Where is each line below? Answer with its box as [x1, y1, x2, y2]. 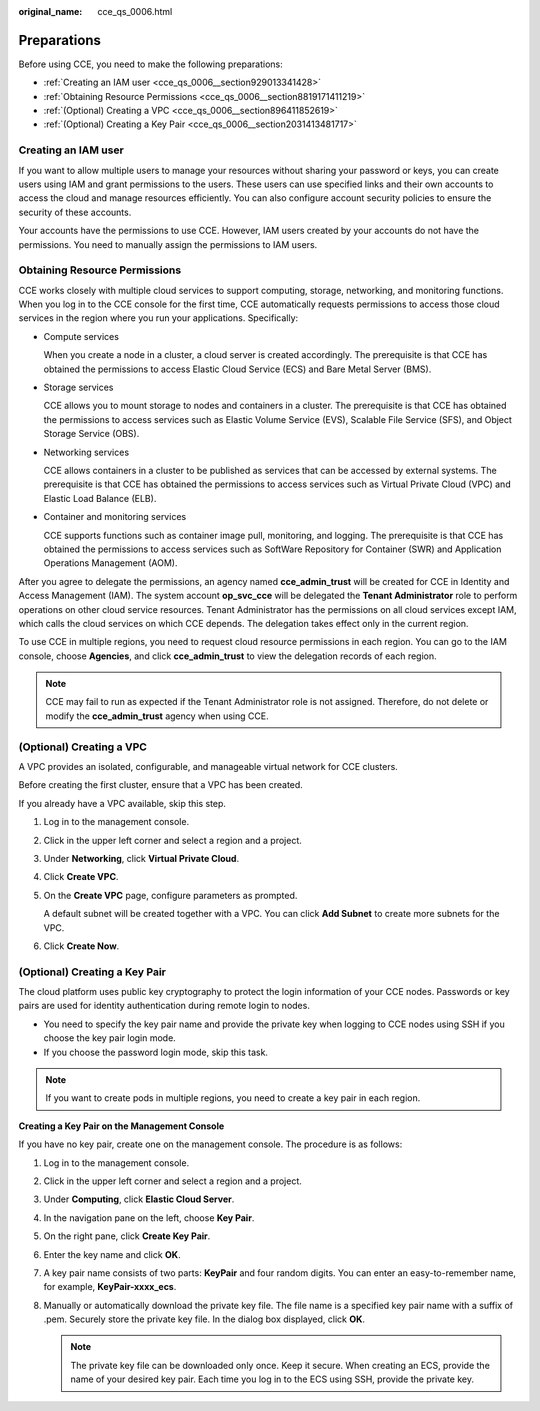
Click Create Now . [43, 940, 120, 952]
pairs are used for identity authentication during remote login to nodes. [18, 1000, 310, 1012]
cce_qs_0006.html [97, 6, 173, 17]
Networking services [43, 446, 130, 458]
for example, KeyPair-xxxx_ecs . [43, 1281, 177, 1293]
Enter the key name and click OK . [43, 1248, 181, 1260]
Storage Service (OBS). [43, 428, 140, 440]
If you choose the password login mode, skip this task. [43, 1046, 269, 1058]
